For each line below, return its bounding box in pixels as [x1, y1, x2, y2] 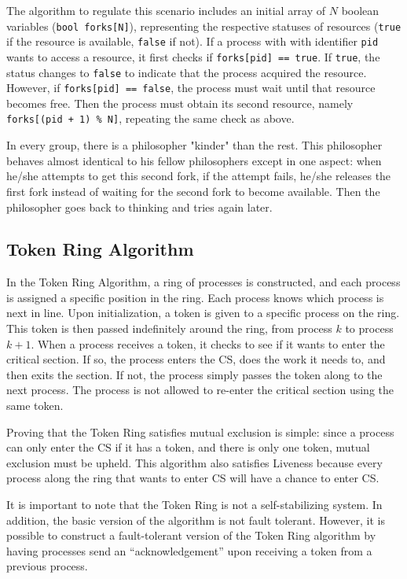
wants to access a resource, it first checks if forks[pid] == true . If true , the [6, 48, 380, 65]
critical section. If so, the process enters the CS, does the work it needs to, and [6, 351, 386, 367]
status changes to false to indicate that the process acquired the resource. [6, 64, 367, 80]
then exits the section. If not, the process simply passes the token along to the [6, 366, 383, 382]
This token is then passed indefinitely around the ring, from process [6, 320, 332, 337]
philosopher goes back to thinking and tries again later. [6, 198, 273, 215]
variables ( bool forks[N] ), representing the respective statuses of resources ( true [6, 17, 401, 34]
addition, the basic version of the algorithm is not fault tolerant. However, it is [6, 511, 385, 528]
